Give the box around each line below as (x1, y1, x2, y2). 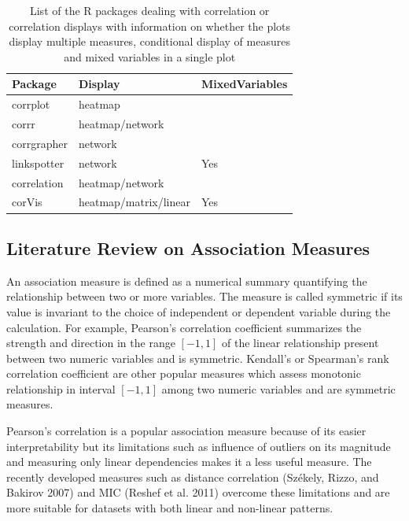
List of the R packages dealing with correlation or (29, 2, 270, 18)
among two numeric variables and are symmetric (161, 380, 396, 397)
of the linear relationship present (222, 334, 379, 351)
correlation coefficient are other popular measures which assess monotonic (6, 365, 361, 382)
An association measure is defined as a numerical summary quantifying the (6, 272, 367, 289)
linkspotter (12, 154, 64, 171)
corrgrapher (12, 135, 68, 151)
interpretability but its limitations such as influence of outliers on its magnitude (6, 438, 391, 454)
